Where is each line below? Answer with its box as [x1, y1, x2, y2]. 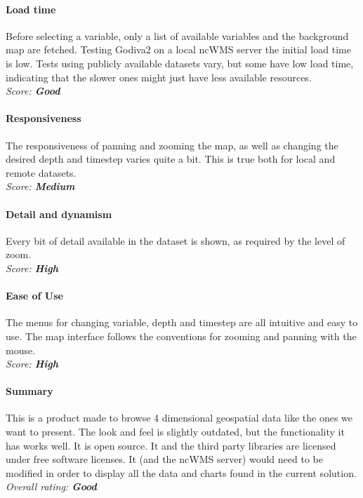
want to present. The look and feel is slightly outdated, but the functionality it [6, 424, 345, 439]
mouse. [6, 342, 36, 357]
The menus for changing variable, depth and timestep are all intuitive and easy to [6, 315, 358, 330]
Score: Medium [6, 179, 75, 194]
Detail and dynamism [6, 206, 112, 221]
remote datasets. [6, 165, 77, 180]
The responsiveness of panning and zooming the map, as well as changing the [6, 137, 338, 152]
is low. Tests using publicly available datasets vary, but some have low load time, [6, 55, 354, 70]
